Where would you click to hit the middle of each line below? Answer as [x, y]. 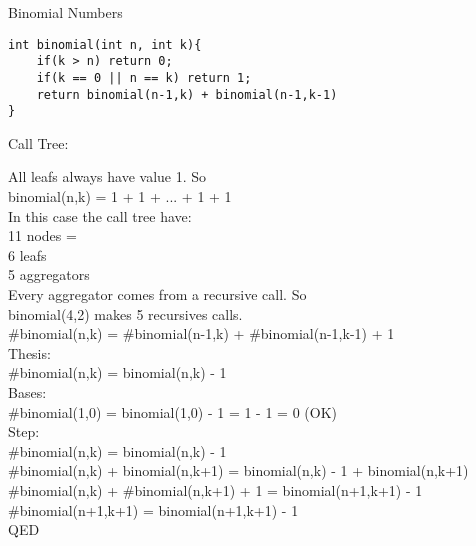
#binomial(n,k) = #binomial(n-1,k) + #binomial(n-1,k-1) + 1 [201, 333]
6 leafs [27, 254]
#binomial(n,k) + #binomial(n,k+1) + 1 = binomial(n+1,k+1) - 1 [215, 489]
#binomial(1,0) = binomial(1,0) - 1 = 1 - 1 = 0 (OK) [172, 411]
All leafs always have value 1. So [107, 176]
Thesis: [29, 352]
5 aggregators [49, 274]
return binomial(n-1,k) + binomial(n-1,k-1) [187, 94]
